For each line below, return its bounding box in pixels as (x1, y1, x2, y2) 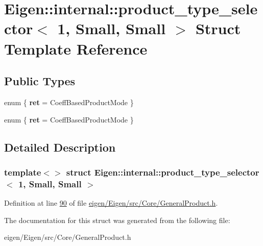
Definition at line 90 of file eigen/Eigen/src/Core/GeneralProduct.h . (4, 198, 218, 208)
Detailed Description (4, 139, 116, 155)
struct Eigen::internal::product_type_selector (66, 165, 259, 178)
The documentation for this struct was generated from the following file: (4, 214, 230, 225)
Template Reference (4, 38, 148, 59)
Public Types (4, 73, 76, 89)
